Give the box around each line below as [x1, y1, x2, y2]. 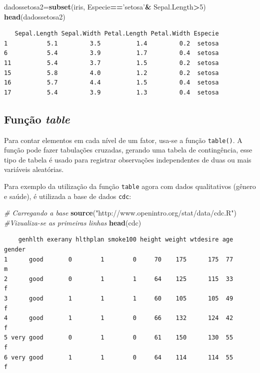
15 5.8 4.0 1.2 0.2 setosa [4, 69, 219, 76]
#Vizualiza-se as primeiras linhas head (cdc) [4, 217, 141, 227]
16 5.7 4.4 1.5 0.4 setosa [4, 79, 219, 86]
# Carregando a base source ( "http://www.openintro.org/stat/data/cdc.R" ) [4, 207, 237, 218]
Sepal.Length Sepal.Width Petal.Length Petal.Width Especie [14, 30, 219, 37]
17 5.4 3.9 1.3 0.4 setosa [4, 88, 219, 96]
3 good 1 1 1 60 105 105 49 [4, 295, 233, 302]
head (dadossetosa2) [4, 11, 65, 21]
